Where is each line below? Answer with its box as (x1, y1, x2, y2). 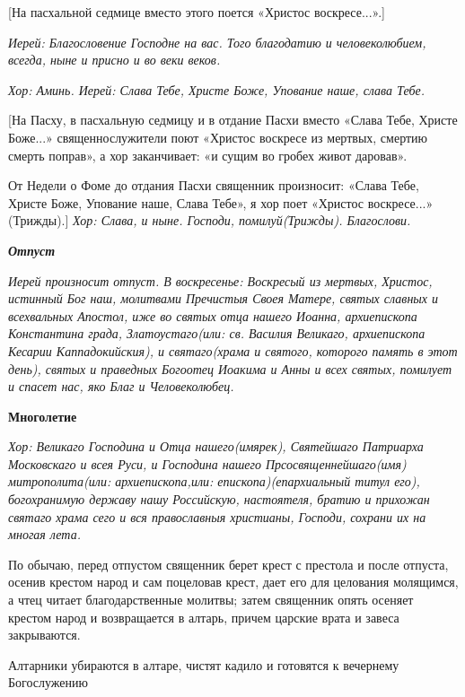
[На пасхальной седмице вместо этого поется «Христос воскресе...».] (8, 3, 386, 21)
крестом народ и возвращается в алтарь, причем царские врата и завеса (8, 607, 399, 626)
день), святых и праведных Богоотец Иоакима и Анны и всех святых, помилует (8, 359, 452, 378)
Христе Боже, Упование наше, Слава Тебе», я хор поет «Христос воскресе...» (8, 193, 434, 212)
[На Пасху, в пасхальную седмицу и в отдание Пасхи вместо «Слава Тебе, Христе (8, 110, 458, 129)
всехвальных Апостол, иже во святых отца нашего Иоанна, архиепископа (8, 306, 417, 325)
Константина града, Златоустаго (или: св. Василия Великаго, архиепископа (8, 324, 426, 343)
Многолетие (8, 406, 77, 425)
